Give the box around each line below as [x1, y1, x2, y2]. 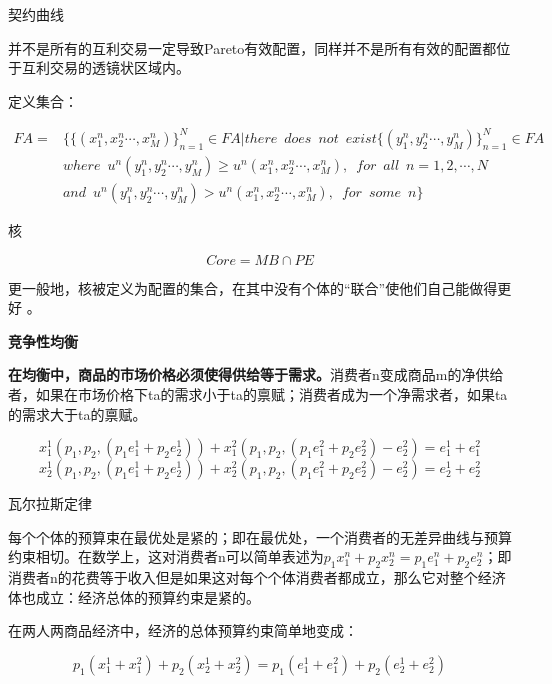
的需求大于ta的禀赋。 [8, 403, 147, 424]
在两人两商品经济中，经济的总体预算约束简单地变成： [8, 620, 358, 641]
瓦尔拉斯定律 [8, 493, 92, 514]
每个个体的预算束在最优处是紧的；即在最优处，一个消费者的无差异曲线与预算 [8, 526, 512, 547]
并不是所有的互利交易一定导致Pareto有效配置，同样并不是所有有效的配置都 [8, 37, 497, 58]
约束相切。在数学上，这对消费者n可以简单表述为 [8, 546, 324, 567]
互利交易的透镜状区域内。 [21, 57, 190, 78]
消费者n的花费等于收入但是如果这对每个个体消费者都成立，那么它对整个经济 [8, 567, 506, 588]
